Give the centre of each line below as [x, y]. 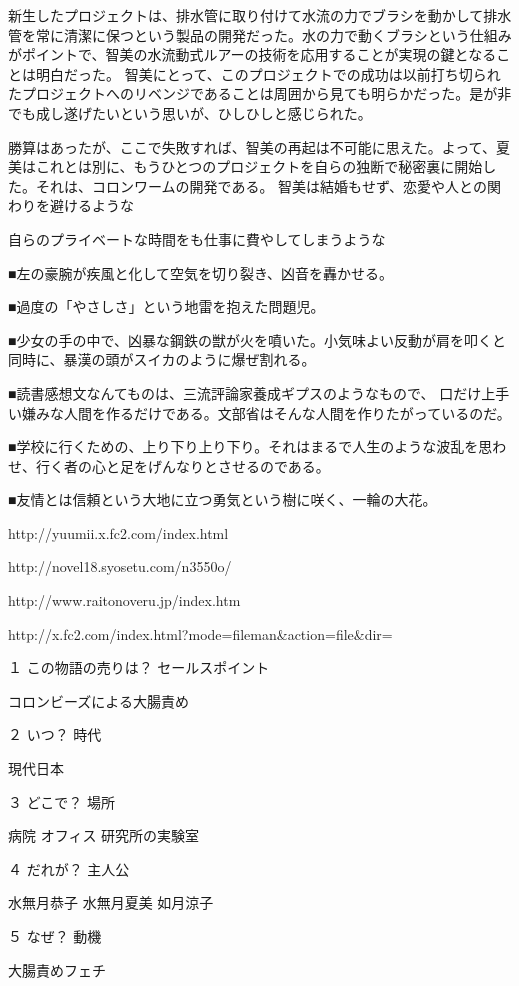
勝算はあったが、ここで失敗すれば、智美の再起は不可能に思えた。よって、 [252, 146]
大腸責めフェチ [57, 969]
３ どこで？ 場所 [61, 801]
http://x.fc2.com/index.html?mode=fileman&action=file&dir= [200, 633]
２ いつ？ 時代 [55, 734]
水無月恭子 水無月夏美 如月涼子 [111, 902]
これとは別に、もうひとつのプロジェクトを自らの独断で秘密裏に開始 [259, 166]
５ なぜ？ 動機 [55, 936]
